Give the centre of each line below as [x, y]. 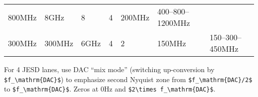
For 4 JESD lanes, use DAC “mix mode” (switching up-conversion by [109, 69]
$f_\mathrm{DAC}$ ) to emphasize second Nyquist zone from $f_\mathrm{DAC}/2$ [128, 79]
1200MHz [174, 23]
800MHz [22, 17]
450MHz [224, 48]
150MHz [172, 43]
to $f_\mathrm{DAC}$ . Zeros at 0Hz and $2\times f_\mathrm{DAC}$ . [110, 89]
